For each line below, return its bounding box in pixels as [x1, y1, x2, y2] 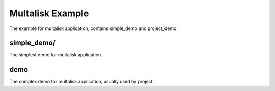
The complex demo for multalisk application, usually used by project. [9, 79, 154, 85]
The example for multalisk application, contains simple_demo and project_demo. [9, 25, 178, 32]
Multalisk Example [9, 8, 89, 19]
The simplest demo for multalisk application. [9, 52, 103, 58]
